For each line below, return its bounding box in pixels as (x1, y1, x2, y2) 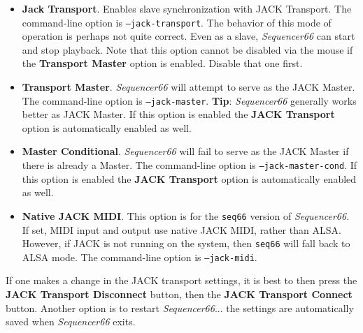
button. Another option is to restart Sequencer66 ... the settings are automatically (6, 300, 354, 315)
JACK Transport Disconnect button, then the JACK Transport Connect (6, 287, 353, 302)
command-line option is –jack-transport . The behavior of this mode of (22, 15, 332, 29)
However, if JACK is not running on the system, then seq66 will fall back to (22, 236, 350, 251)
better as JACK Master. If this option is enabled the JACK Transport (22, 107, 335, 121)
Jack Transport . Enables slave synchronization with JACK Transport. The (22, 1, 352, 15)
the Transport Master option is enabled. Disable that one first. (22, 56, 303, 71)
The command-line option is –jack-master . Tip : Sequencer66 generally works (22, 93, 357, 108)
